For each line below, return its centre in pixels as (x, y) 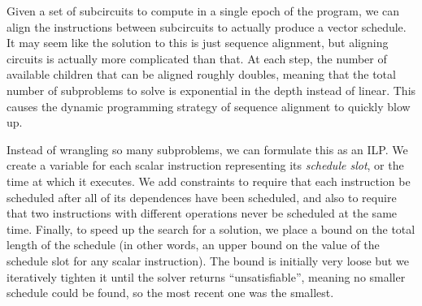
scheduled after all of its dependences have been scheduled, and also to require (202, 197)
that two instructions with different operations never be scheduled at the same (202, 213)
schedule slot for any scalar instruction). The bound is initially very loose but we (208, 260)
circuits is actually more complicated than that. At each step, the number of (197, 58)
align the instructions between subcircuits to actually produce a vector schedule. (207, 26)
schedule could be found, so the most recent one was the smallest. (170, 293)
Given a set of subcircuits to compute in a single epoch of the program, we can (203, 11)
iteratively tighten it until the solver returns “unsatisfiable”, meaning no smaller (206, 276)
